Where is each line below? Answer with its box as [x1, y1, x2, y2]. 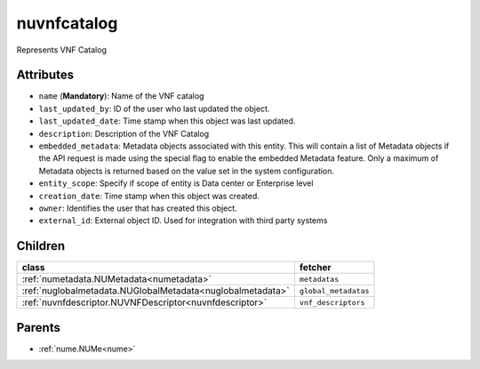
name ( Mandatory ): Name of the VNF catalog [38, 91, 204, 101]
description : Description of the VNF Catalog [38, 128, 210, 139]
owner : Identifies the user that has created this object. [38, 203, 237, 213]
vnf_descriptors [299, 298, 365, 307]
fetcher [299, 261, 332, 274]
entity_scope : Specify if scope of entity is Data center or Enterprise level [38, 178, 314, 189]
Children [16, 238, 66, 253]
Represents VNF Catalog [16, 44, 107, 55]
